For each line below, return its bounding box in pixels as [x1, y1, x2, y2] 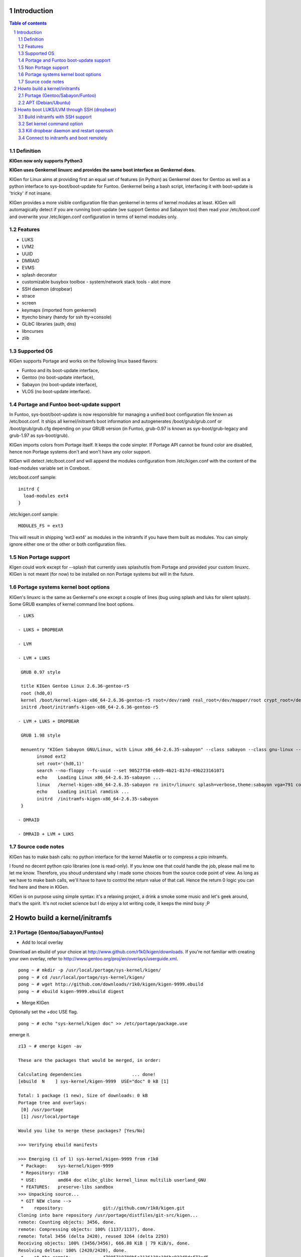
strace [22, 293, 35, 299]
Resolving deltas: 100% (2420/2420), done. [18, 1247, 127, 1253]
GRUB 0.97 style [21, 669, 61, 675]
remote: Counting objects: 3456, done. [18, 1219, 116, 1225]
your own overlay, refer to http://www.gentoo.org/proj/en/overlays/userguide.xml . [9, 955, 178, 961]
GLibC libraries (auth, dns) [22, 321, 76, 327]
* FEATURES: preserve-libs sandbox [21, 1184, 114, 1190]
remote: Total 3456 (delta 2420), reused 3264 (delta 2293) [18, 1233, 169, 1239]
